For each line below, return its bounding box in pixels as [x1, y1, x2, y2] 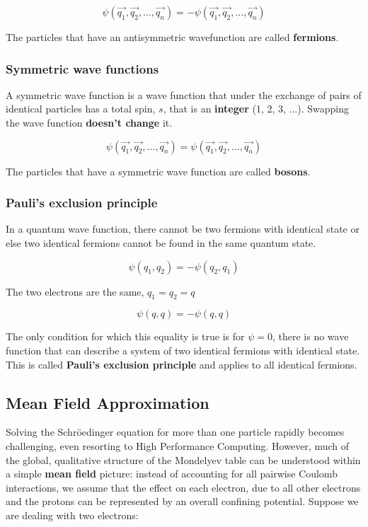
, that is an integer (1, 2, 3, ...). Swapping [163, 101, 349, 116]
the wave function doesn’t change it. [6, 115, 173, 129]
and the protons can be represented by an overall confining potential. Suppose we [6, 494, 359, 509]
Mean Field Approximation [6, 391, 209, 413]
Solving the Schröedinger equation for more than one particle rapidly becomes [6, 424, 345, 439]
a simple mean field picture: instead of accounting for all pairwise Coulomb [6, 466, 338, 481]
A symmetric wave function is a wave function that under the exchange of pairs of [6, 87, 362, 102]
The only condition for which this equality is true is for [6, 329, 245, 344]
